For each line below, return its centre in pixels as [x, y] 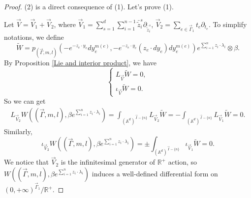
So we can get [25, 101]
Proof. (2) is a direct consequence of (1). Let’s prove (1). [89, 6]
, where [65, 24]
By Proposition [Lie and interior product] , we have [80, 63]
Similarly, [18, 131]
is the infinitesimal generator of [108, 162]
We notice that [26, 162]
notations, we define [34, 37]
